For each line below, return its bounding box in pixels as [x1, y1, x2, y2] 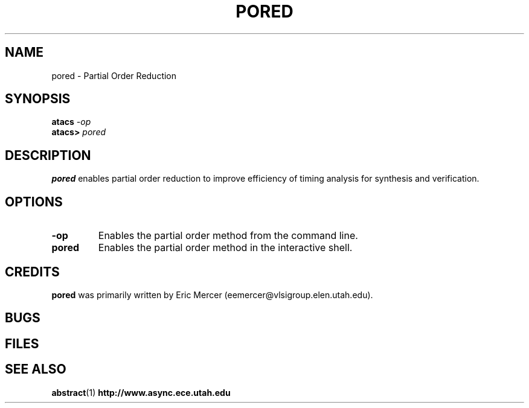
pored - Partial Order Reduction [51, 70, 177, 81]
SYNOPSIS [5, 91, 71, 107]
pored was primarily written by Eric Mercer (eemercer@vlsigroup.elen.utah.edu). [51, 289, 373, 300]
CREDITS [5, 264, 60, 279]
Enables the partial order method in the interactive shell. [98, 241, 353, 254]
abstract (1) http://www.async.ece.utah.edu [51, 387, 231, 398]
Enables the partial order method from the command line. [98, 229, 358, 242]
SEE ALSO [5, 362, 66, 377]
